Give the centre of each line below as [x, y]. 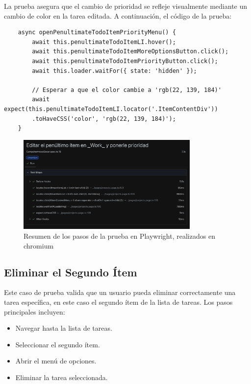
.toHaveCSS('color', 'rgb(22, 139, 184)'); [104, 119]
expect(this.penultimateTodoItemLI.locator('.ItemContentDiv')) [111, 109]
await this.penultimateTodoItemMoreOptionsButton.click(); [130, 52]
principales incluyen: [35, 311]
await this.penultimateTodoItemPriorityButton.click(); [125, 61]
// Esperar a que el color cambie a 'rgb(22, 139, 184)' [127, 90]
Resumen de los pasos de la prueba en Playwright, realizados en [119, 236]
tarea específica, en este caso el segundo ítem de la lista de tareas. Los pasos [118, 302]
